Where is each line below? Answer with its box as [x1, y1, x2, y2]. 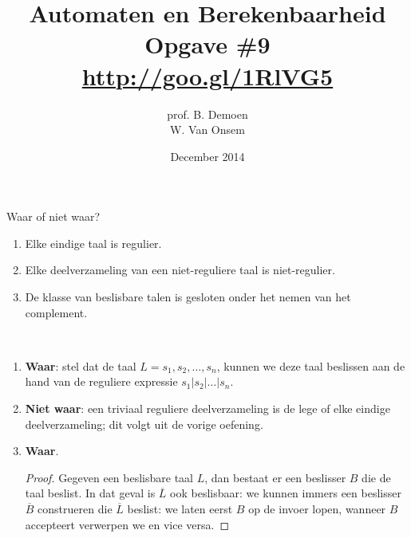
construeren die [38, 501, 113, 516]
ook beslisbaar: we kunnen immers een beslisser [170, 485, 401, 501]
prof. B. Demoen [167, 105, 248, 122]
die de [362, 469, 391, 485]
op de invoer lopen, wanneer [248, 501, 386, 516]
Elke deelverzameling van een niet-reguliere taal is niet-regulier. [25, 261, 335, 278]
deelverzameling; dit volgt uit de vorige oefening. [25, 415, 263, 432]
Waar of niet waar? [6, 208, 101, 225]
